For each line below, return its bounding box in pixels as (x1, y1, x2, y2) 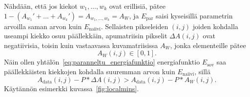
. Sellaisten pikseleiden (101, 21, 168, 31)
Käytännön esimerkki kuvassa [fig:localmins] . (4, 83, 139, 93)
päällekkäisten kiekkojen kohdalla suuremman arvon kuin (4, 66, 175, 76)
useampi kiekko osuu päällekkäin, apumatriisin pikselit (4, 31, 167, 41)
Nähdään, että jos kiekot (4, 1, 78, 11)
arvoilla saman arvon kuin (4, 21, 82, 31)
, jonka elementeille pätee (170, 40, 246, 50)
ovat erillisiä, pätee (109, 1, 166, 11)
